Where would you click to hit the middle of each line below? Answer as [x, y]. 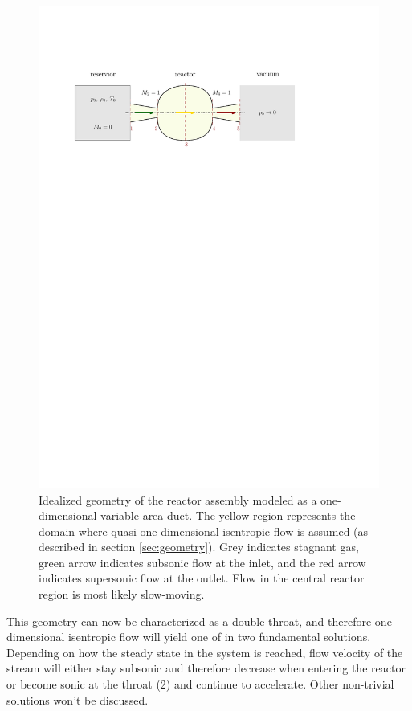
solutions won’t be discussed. [78, 699]
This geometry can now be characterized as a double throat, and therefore [189, 621]
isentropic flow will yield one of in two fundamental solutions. [220, 637]
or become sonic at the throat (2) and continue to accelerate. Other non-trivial [200, 684]
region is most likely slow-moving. [122, 594]
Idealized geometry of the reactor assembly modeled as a [178, 499]
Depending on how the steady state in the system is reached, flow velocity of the [205, 652]
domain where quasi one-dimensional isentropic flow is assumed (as [204, 531]
